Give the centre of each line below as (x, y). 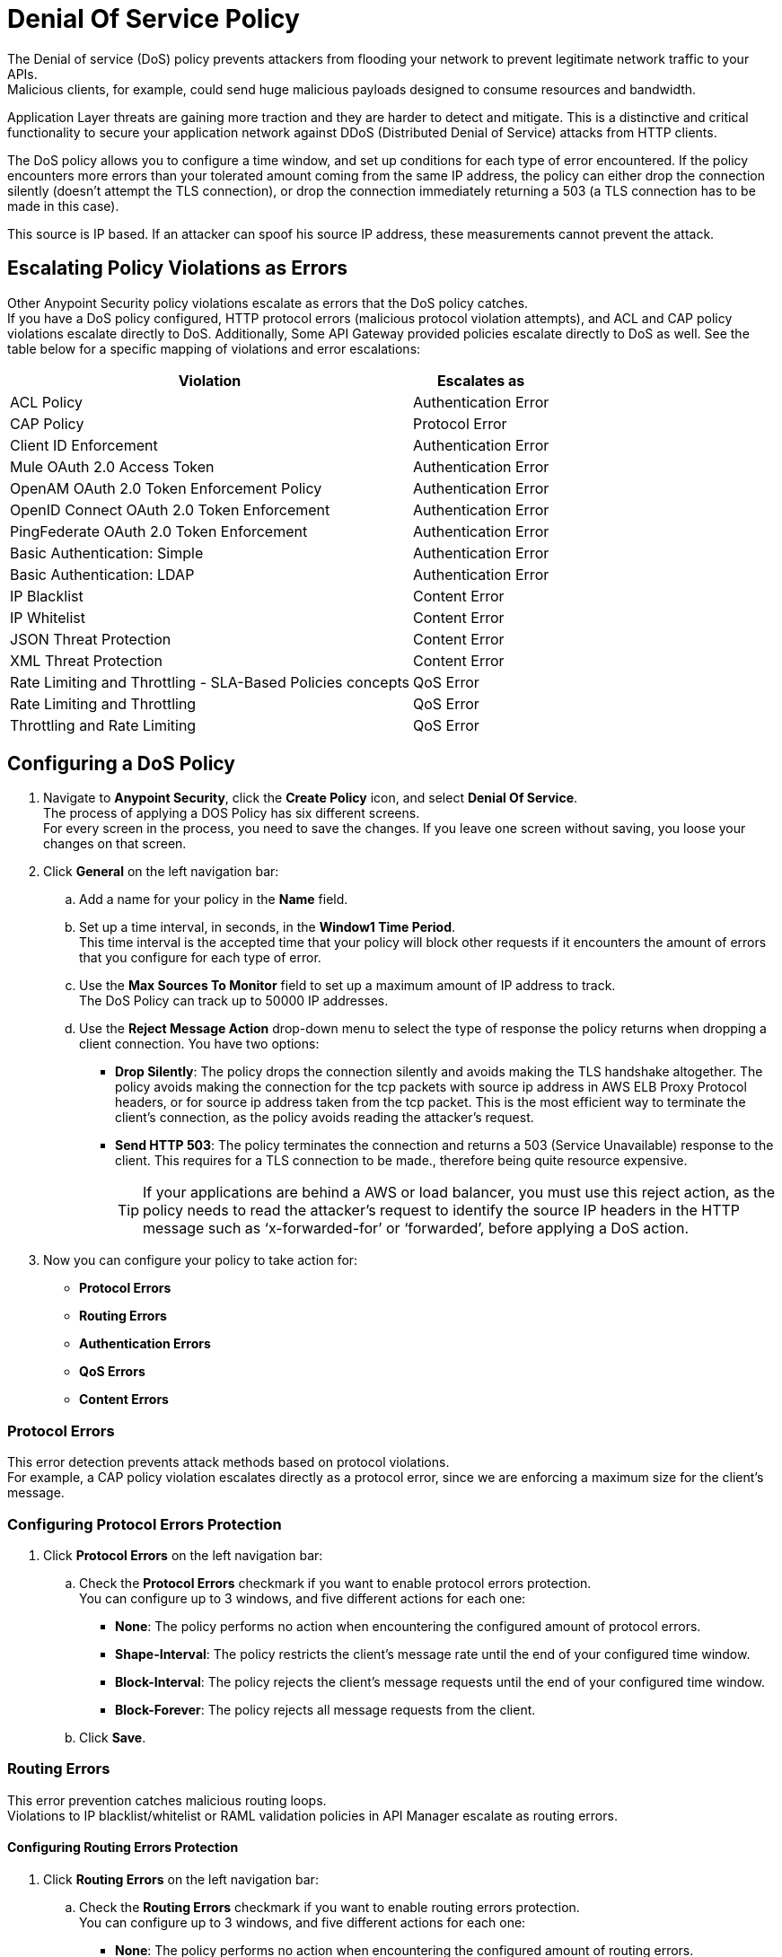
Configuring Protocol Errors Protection (145, 1524)
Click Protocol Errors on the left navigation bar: (183, 1555)
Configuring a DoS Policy (121, 764)
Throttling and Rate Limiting (103, 725)
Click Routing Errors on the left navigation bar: (181, 1879)
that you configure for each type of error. (200, 958)
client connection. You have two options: (199, 1044)
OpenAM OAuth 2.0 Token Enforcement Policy (166, 488)
